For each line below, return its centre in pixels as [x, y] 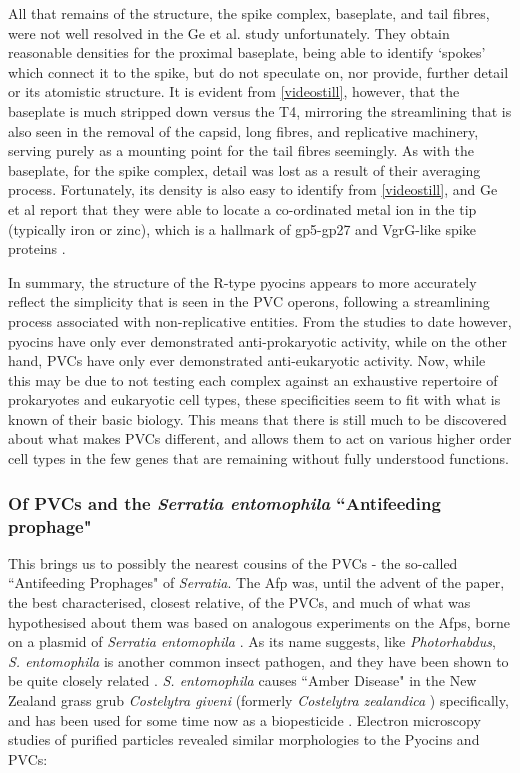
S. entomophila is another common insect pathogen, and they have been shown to [258, 660]
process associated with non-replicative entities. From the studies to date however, [260, 320]
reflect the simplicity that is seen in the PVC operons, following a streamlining [249, 301]
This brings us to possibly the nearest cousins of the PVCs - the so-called [233, 562]
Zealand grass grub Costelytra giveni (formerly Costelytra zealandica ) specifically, [258, 699]
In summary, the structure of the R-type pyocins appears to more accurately [242, 281]
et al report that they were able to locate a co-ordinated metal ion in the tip [242, 208]
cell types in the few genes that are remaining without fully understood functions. [258, 458]
